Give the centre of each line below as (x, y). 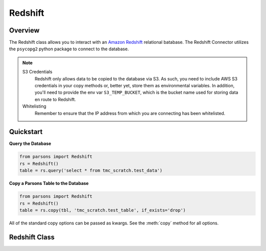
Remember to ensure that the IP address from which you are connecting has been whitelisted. (130, 113)
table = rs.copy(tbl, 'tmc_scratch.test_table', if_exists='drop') (103, 210)
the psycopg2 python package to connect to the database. (69, 49)
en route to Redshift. (55, 99)
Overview (24, 30)
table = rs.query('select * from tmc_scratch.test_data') (91, 171)
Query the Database (30, 143)
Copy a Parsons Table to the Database (49, 183)
